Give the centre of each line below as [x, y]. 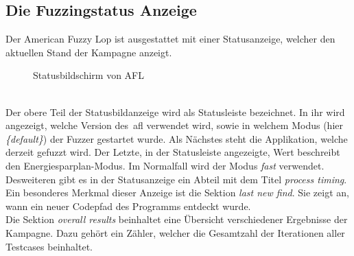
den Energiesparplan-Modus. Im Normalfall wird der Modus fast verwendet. [165, 165]
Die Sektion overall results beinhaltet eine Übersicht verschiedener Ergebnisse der [177, 219]
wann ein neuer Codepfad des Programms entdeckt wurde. [128, 206]
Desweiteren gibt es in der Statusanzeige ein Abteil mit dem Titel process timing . [176, 179]
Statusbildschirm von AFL [88, 75]
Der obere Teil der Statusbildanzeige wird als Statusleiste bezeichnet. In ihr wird [175, 112]
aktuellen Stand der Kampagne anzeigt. [89, 52]
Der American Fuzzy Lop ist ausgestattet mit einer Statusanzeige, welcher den [170, 39]
